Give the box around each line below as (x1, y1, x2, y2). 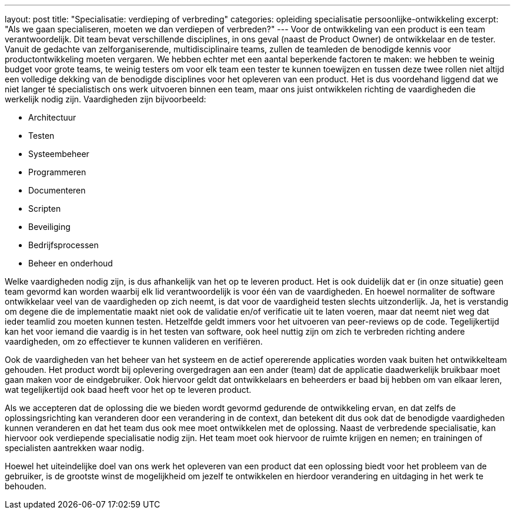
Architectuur (28, 112, 76, 122)
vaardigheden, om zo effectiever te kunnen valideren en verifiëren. (5, 336, 263, 346)
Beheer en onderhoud (28, 258, 113, 268)
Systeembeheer (28, 149, 89, 159)
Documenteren (28, 185, 86, 195)
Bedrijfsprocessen (28, 240, 99, 250)
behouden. (5, 481, 46, 491)
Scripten (28, 203, 61, 213)
